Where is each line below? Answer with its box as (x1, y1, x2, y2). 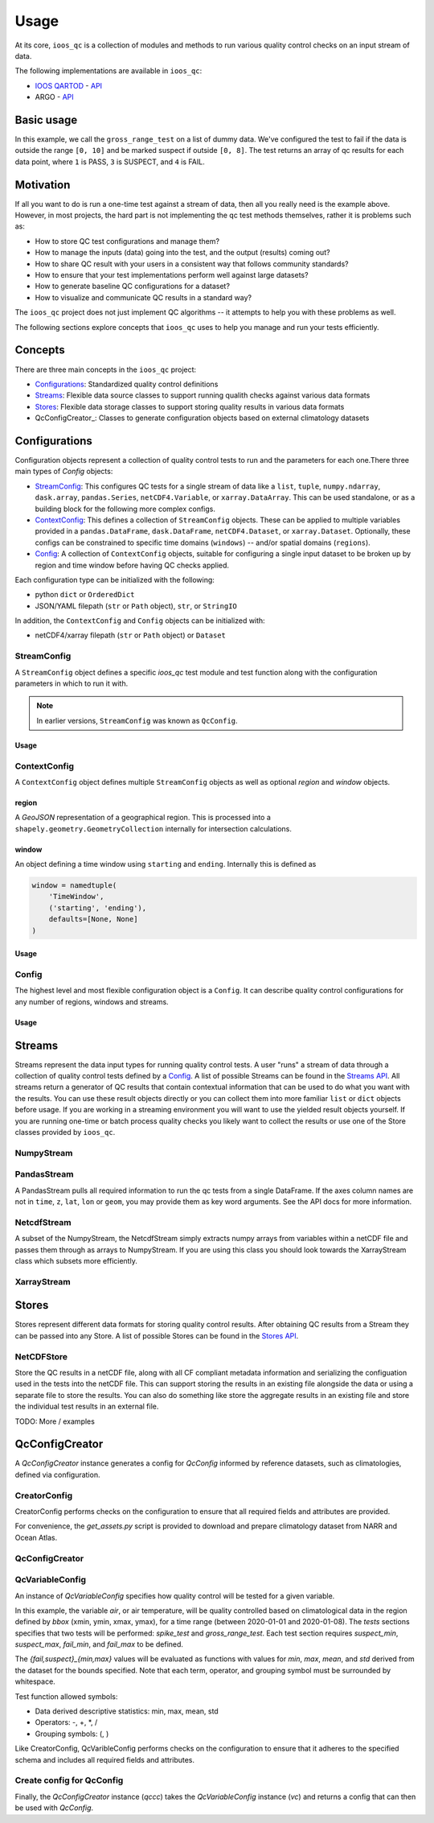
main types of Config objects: (14, 467, 113, 476)
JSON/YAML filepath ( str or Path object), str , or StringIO (35, 600, 237, 611)
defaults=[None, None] (48, 914, 138, 924)
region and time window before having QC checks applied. (35, 560, 229, 570)
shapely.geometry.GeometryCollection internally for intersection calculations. (14, 823, 293, 833)
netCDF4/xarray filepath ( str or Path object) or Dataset (35, 630, 227, 640)
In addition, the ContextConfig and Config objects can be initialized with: (14, 616, 265, 625)
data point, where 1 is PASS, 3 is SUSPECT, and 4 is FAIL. (14, 157, 205, 167)
